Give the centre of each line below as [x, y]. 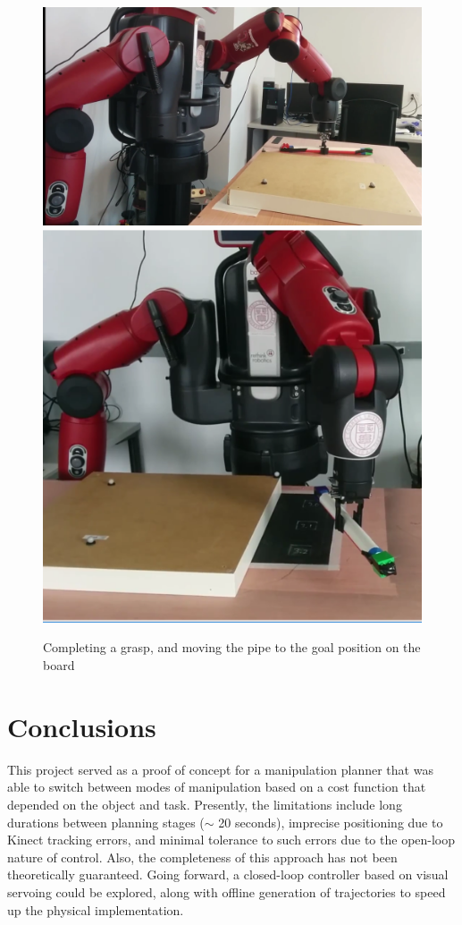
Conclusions [82, 726]
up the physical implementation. [96, 909]
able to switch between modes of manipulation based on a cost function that [217, 787]
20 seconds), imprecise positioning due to [331, 822]
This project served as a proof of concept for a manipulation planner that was [220, 769]
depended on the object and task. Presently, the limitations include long [205, 804]
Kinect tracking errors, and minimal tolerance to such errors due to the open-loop [231, 840]
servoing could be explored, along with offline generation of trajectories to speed [227, 891]
